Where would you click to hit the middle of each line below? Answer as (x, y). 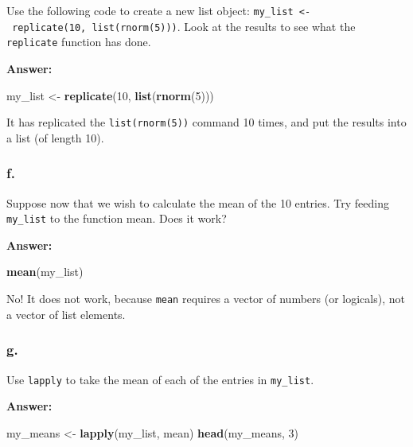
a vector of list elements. (66, 314)
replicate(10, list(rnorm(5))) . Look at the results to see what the (184, 26)
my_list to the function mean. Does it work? (117, 218)
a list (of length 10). (55, 137)
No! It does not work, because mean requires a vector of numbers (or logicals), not (206, 299)
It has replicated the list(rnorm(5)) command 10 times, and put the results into (206, 122)
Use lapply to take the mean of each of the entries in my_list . (160, 379)
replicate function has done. (79, 42)
